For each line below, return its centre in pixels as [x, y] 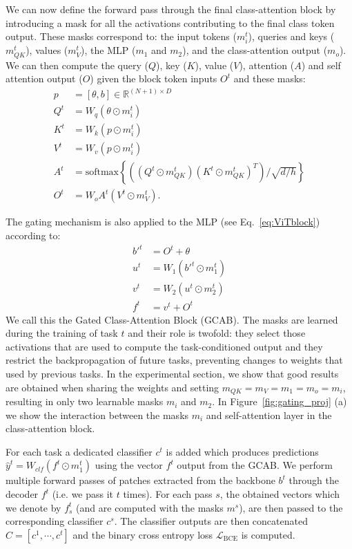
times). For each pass [168, 494]
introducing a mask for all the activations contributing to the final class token [170, 22]
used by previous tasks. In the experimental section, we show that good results [172, 373]
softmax [102, 173]
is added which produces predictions [242, 451]
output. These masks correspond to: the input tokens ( [121, 36]
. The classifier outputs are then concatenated [211, 521]
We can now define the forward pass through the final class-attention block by [171, 9]
